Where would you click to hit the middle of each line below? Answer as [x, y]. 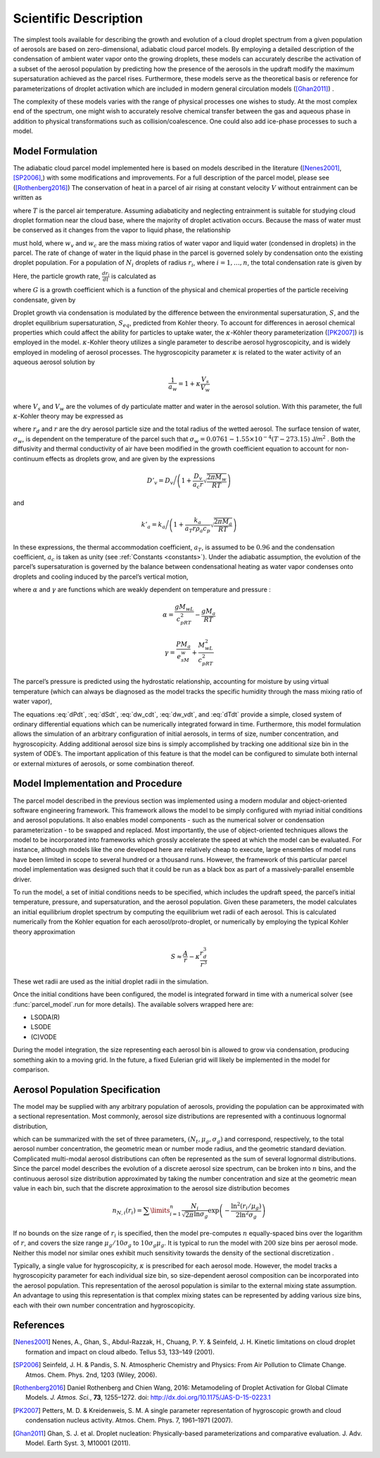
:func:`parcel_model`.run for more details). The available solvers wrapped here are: [133, 1004]
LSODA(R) [45, 1017]
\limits [160, 1211]
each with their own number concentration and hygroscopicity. [104, 1305]
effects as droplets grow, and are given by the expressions [130, 458]
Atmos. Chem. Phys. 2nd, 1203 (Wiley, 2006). [91, 1375]
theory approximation [44, 931]
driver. [22, 879]
